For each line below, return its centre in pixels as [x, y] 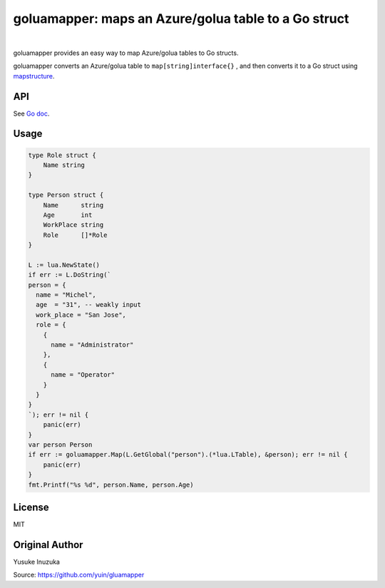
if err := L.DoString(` [70, 275]
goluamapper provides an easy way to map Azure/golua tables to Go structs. [126, 53]
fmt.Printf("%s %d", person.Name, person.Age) [111, 485]
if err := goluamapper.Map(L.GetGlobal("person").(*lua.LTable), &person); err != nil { [188, 455]
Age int [68, 215]
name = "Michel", [66, 295]
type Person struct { [66, 195]
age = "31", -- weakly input [89, 305]
